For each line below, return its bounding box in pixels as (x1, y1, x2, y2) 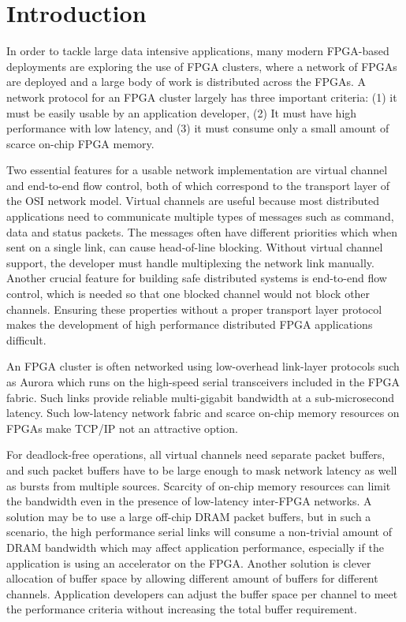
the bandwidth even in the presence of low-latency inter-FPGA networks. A (6, 493, 372, 509)
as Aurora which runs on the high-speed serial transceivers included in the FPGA (6, 374, 400, 389)
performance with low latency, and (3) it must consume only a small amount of (6, 120, 389, 136)
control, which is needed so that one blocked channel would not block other (6, 285, 371, 302)
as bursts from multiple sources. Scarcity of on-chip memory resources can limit (6, 477, 391, 494)
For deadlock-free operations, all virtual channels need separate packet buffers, (6, 446, 386, 463)
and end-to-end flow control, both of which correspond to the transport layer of (6, 177, 390, 193)
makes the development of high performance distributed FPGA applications (6, 316, 373, 333)
